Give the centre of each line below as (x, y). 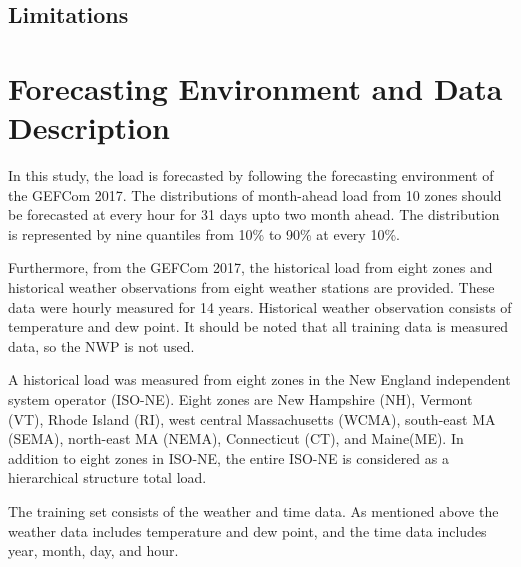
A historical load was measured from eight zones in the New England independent (259, 379)
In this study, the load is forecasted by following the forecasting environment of (251, 175)
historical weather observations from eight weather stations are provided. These (251, 287)
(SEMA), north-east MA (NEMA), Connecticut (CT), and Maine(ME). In (236, 438)
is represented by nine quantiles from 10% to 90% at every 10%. (204, 233)
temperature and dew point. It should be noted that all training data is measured (258, 326)
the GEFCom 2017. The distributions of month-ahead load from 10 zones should (255, 194)
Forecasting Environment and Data (255, 87)
